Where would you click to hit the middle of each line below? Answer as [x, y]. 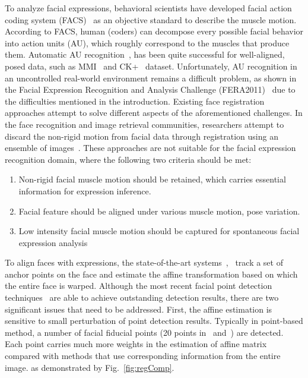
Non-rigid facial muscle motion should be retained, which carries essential [152, 179]
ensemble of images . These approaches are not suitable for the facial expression [150, 148]
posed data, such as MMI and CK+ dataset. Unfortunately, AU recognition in [151, 66]
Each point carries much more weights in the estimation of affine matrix [136, 344]
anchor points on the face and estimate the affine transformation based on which [151, 274]
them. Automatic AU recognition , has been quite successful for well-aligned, [145, 54]
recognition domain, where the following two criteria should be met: [128, 159]
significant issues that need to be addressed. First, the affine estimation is [139, 309]
